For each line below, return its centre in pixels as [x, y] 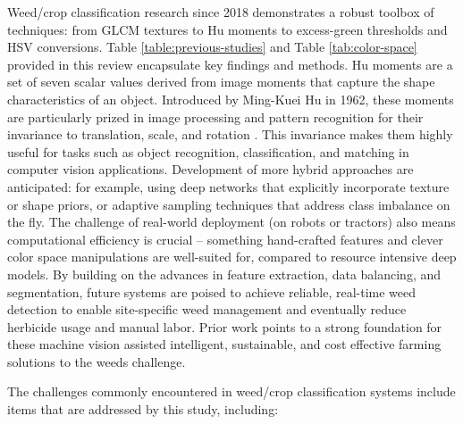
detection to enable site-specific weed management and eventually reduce [207, 309]
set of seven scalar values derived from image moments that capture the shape [221, 82]
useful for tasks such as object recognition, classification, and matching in [208, 151]
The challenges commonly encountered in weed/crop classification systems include [231, 391]
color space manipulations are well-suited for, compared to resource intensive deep [232, 257]
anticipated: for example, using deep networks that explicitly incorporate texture [228, 186]
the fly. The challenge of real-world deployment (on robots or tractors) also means [231, 222]
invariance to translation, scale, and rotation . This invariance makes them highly [230, 134]
